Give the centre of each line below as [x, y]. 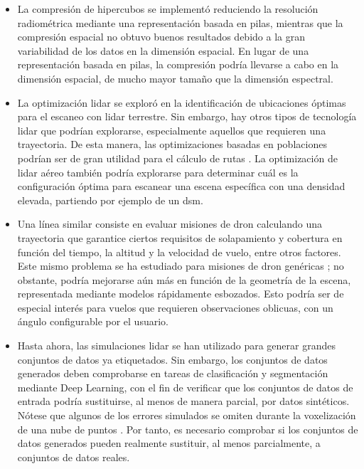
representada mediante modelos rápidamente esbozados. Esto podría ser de [181, 294]
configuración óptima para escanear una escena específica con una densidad [181, 186]
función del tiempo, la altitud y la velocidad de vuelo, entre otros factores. [179, 252]
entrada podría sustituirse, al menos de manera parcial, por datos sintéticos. [183, 401]
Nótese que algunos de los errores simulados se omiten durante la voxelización [187, 415]
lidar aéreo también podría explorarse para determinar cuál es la [158, 172]
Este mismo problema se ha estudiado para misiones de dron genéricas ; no [181, 266]
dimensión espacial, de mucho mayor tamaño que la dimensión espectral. [175, 78]
